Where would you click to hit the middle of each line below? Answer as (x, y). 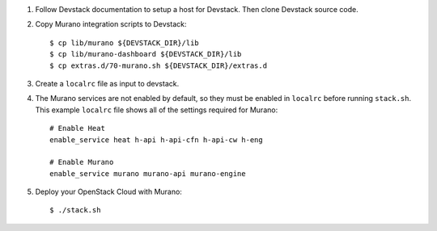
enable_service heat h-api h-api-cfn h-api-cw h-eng (156, 140)
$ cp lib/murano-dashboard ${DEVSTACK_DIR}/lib (146, 54)
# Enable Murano (82, 162)
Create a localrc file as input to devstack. (107, 83)
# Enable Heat (77, 128)
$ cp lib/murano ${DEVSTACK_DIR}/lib (125, 43)
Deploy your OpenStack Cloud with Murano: (108, 192)
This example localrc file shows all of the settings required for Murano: (157, 110)
